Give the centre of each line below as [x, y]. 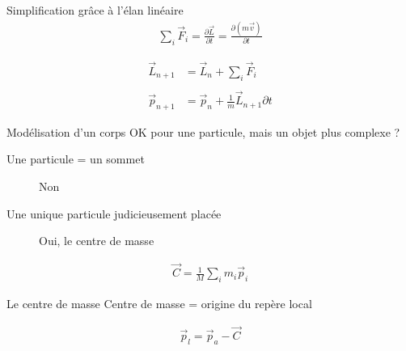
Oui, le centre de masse [97, 241]
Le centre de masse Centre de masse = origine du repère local [159, 303]
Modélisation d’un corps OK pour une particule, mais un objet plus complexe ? [203, 131]
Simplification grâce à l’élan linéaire [95, 10]
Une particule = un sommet [76, 159]
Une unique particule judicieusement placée [114, 213]
